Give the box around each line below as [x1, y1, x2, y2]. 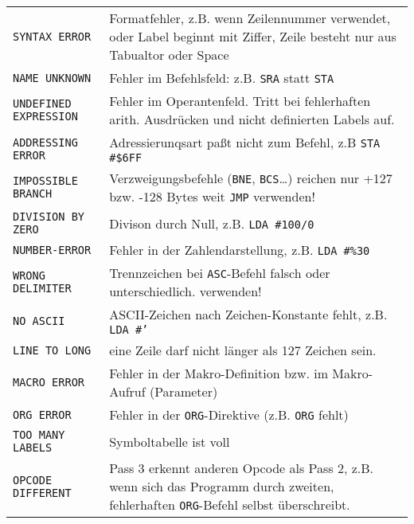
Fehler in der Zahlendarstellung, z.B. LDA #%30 [109, 240, 370, 259]
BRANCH [13, 187, 53, 200]
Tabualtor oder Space [109, 45, 229, 64]
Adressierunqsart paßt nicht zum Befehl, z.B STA [109, 133, 381, 151]
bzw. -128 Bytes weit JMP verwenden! [109, 187, 315, 205]
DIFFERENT [13, 486, 72, 499]
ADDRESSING [13, 135, 78, 149]
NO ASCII [13, 314, 65, 327]
